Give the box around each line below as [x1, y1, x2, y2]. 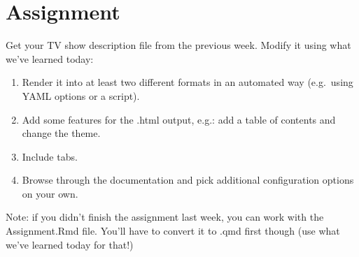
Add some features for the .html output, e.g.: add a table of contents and [22, 112, 336, 126]
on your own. [22, 186, 78, 200]
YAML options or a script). [22, 88, 140, 103]
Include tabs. [22, 149, 78, 163]
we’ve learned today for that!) [6, 237, 134, 251]
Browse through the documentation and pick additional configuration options [22, 172, 354, 187]
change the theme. [22, 126, 101, 140]
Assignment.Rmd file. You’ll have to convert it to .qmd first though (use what [6, 223, 340, 238]
